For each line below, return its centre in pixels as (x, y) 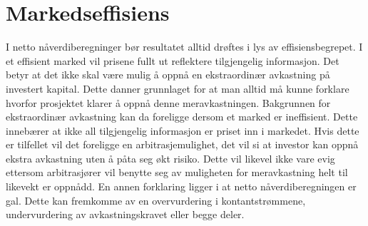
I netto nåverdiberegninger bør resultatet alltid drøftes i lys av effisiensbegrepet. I (184, 47)
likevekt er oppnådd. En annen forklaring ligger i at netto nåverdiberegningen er (181, 186)
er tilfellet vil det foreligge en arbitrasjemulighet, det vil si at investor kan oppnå (182, 144)
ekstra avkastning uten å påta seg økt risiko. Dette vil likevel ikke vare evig (170, 158)
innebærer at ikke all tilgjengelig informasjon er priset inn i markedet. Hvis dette (183, 130)
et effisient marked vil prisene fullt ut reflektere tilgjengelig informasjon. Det (173, 60)
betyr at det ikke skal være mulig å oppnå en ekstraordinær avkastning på (168, 75)
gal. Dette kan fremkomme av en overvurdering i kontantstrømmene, (156, 200)
